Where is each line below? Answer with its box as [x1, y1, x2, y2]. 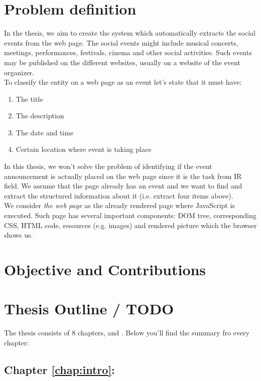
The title [16, 93, 43, 104]
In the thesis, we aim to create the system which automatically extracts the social [4, 28, 255, 38]
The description [16, 110, 64, 121]
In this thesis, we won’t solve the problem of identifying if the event [4, 161, 212, 171]
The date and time [16, 127, 74, 137]
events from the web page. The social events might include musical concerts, [4, 37, 238, 48]
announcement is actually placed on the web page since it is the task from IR [4, 170, 242, 181]
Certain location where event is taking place [16, 144, 152, 154]
